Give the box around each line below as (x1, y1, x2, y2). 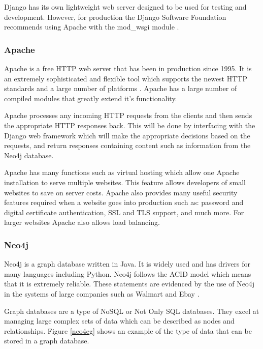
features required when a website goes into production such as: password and (4, 197, 244, 208)
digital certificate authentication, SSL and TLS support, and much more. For (4, 207, 244, 217)
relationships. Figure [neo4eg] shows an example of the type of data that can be (4, 325, 252, 336)
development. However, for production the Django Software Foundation (4, 11, 226, 22)
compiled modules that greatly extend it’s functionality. (4, 93, 177, 103)
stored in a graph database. (4, 335, 89, 346)
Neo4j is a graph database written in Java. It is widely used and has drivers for (4, 258, 251, 269)
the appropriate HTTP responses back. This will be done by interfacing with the (4, 120, 255, 130)
